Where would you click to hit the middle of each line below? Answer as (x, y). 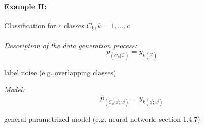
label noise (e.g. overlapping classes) (60, 72)
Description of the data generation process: (71, 45)
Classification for (30, 25)
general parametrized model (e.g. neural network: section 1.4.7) (102, 119)
